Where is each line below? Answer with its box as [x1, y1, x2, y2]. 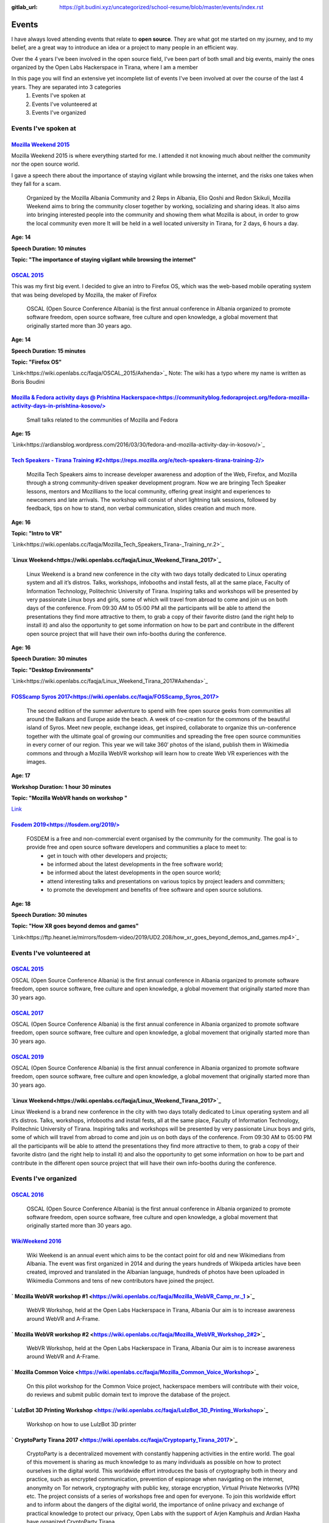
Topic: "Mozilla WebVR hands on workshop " [11, 794, 128, 802]
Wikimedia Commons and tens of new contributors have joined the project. [26, 1277, 214, 1284]
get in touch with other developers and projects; [47, 852, 168, 859]
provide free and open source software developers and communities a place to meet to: [26, 844, 247, 851]
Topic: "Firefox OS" [11, 358, 62, 366]
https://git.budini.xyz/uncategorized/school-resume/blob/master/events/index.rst [59, 4, 264, 10]
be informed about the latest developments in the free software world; [47, 861, 224, 868]
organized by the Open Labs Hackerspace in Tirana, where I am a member [11, 64, 198, 71]
